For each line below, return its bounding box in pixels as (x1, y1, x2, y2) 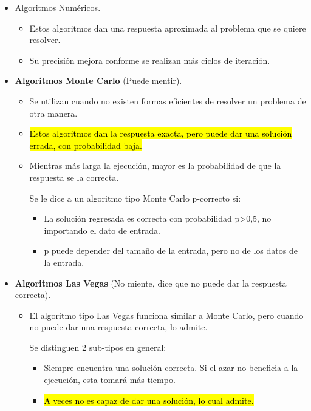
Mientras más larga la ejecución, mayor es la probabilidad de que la (29, 159, 281, 172)
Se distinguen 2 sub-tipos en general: (29, 341, 166, 353)
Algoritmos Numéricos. (15, 1, 101, 13)
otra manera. (29, 106, 78, 119)
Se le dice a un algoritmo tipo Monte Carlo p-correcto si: (29, 191, 241, 204)
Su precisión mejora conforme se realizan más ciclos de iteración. (29, 53, 270, 66)
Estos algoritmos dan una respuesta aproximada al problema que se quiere (29, 21, 306, 34)
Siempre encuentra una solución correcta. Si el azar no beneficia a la (44, 361, 298, 374)
